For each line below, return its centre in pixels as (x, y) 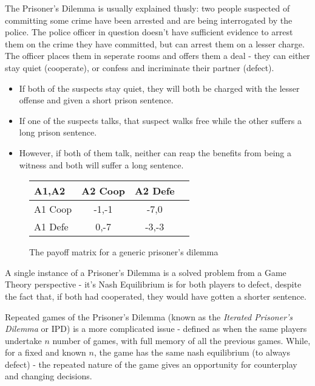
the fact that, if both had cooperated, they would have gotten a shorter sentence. (156, 296)
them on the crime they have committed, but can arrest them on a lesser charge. (155, 43)
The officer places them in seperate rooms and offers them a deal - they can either (157, 56)
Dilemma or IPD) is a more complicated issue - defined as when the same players (156, 329)
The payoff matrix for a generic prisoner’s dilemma (124, 252)
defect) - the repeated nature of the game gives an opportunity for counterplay (151, 364)
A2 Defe (154, 191)
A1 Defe (51, 227)
